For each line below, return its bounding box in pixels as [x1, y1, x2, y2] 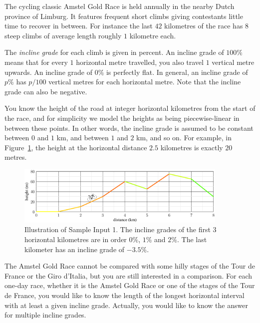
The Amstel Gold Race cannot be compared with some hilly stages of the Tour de [4, 261, 255, 271]
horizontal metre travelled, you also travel [76, 56, 204, 67]
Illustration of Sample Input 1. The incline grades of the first [24, 224, 211, 235]
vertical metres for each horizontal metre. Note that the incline [48, 76, 241, 87]
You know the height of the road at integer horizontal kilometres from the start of [4, 103, 256, 113]
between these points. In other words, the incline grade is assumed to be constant [4, 122, 254, 133]
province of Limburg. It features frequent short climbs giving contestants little [4, 10, 243, 21]
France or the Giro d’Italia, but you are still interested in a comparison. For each [4, 270, 253, 281]
